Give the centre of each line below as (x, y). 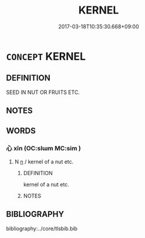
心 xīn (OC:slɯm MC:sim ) (43, 149)
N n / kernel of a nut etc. (44, 162)
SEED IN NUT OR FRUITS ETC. (43, 92)
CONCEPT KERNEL (46, 56)
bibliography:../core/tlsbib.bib (42, 228)
